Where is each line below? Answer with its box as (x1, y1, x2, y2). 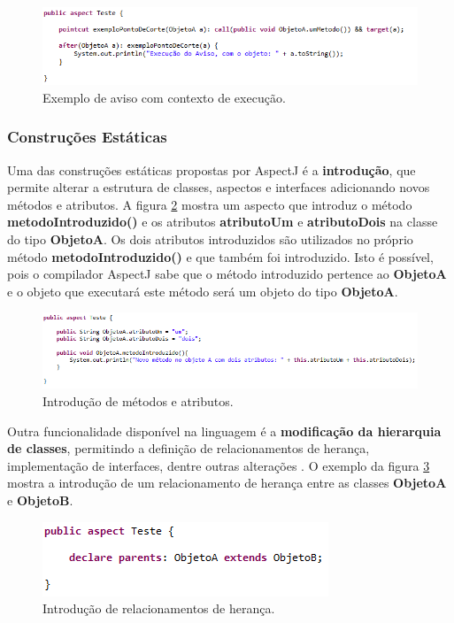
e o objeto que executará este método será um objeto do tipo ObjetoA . (7, 281, 398, 300)
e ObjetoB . (7, 491, 73, 509)
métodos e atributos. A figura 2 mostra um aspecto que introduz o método (7, 195, 412, 213)
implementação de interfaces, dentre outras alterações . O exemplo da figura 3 (7, 456, 430, 474)
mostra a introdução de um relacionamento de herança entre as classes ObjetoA (7, 473, 447, 492)
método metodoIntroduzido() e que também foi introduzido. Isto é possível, (7, 247, 434, 265)
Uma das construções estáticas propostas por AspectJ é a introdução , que (7, 160, 416, 179)
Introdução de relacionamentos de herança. (42, 599, 275, 618)
